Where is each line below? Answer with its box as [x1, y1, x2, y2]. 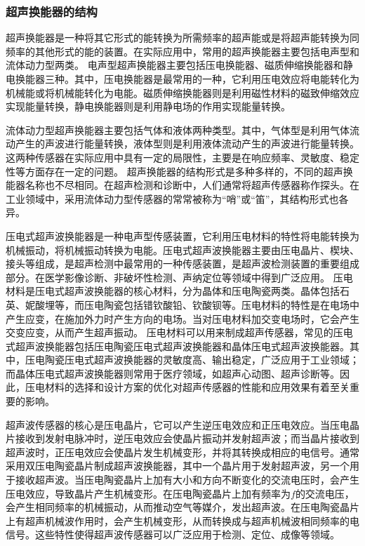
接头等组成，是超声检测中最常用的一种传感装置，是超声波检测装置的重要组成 [6, 256, 359, 271]
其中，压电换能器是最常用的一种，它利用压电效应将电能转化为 [74, 72, 359, 86]
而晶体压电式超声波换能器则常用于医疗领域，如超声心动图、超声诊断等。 [6, 366, 340, 380]
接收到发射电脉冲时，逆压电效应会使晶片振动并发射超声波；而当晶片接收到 [15, 431, 359, 446]
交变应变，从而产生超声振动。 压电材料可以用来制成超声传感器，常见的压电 [6, 325, 353, 340]
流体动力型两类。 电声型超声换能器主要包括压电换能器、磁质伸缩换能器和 [6, 58, 343, 72]
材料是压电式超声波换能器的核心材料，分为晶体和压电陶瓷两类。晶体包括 [6, 284, 340, 298]
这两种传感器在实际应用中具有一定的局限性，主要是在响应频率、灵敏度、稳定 [6, 149, 359, 164]
